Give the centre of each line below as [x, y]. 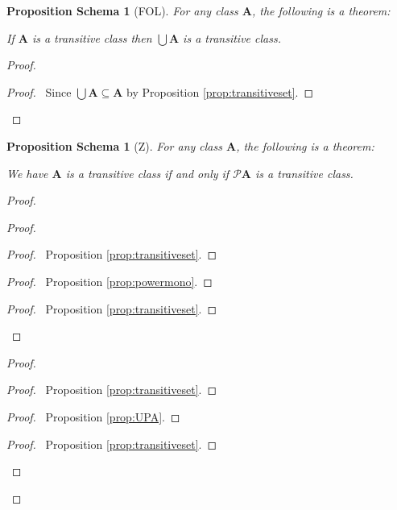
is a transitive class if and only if [147, 173]
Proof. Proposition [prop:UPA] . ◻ [93, 416]
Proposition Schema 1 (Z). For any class [114, 145]
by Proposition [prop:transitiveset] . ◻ [220, 91]
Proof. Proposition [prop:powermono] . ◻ [110, 281]
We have [27, 173]
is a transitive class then [92, 37]
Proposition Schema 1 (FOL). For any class [122, 10]
